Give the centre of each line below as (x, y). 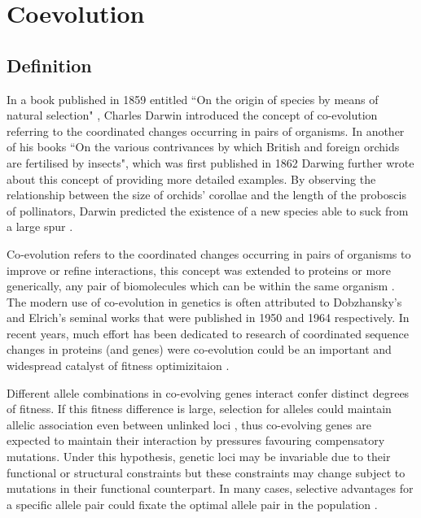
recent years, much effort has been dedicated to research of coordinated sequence (208, 333)
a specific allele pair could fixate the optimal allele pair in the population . (192, 504)
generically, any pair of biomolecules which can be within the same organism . (201, 286)
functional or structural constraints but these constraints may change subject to (206, 472)
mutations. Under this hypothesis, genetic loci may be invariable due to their (199, 457)
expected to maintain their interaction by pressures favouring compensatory (196, 440)
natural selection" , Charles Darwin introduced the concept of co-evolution (192, 115)
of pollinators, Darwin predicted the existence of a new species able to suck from (208, 210)
